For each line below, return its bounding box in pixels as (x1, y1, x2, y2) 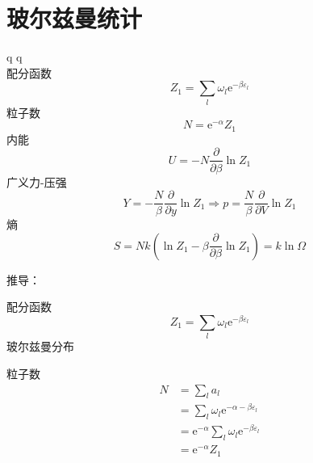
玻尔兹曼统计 (6, 2, 143, 35)
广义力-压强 (6, 173, 67, 190)
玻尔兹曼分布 (6, 338, 74, 355)
